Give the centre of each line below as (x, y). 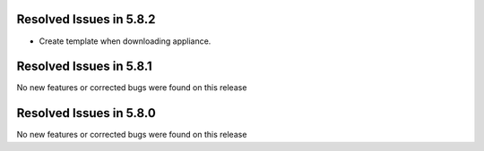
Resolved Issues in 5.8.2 (86, 19)
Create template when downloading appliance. (125, 41)
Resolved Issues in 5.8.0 (86, 113)
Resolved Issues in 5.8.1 (84, 67)
